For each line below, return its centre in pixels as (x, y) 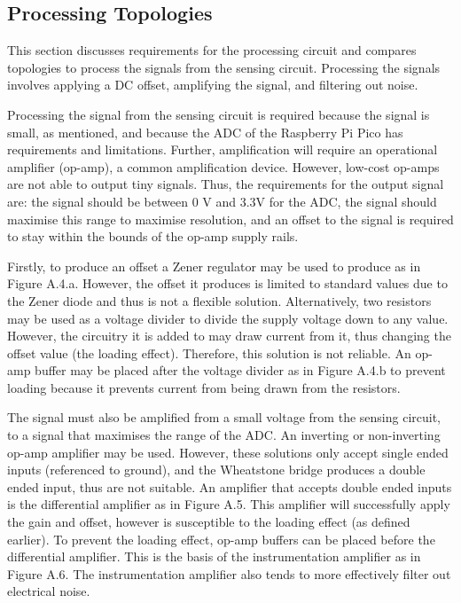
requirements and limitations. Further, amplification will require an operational (223, 149)
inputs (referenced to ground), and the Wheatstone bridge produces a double (216, 470)
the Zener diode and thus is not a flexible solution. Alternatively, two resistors (219, 300)
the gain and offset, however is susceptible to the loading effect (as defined (209, 522)
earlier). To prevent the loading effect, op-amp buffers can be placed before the (221, 539)
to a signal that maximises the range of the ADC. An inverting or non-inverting (224, 435)
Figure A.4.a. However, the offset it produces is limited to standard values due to (227, 283)
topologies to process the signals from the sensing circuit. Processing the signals (224, 67)
